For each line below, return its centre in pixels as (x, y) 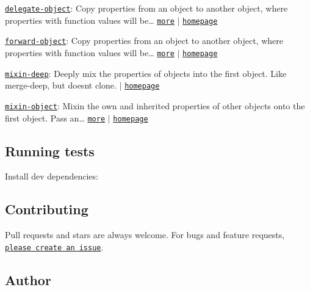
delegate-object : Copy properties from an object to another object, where (146, 8)
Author (28, 279)
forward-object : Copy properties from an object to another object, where (144, 41)
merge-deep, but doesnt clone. (61, 85)
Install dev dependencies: (52, 176)
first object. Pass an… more (55, 118)
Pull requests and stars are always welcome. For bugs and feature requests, (145, 235)
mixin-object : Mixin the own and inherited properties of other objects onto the (155, 105)
